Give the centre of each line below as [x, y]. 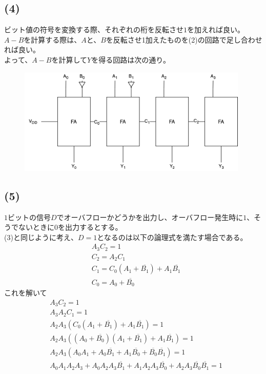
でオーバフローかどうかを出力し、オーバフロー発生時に [150, 217]
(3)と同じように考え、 [41, 237]
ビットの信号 [29, 217]
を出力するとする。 [90, 227]
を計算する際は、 [53, 39]
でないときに [33, 227]
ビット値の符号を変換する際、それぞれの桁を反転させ [94, 29]
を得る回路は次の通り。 [131, 59]
